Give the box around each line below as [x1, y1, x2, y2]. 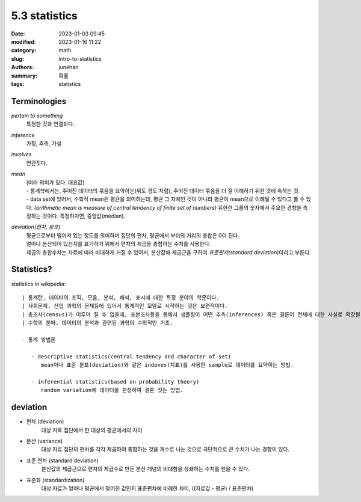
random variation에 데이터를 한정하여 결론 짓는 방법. [40, 387, 184, 394]
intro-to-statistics [58, 55, 102, 63]
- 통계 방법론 [22, 336, 56, 343]
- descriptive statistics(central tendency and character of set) [31, 353, 232, 360]
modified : [11, 38, 36, 45]
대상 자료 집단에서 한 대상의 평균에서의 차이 [41, 426, 143, 433]
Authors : [11, 64, 34, 71]
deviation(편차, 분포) [11, 223, 61, 231]
